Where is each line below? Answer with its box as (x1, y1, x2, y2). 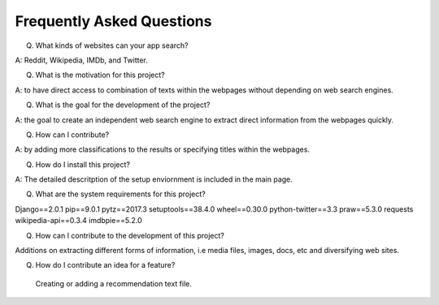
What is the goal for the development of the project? (35, 100, 211, 110)
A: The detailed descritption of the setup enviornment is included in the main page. (15, 174, 293, 184)
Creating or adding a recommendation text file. (35, 278, 193, 288)
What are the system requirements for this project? (35, 189, 206, 199)
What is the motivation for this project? (35, 70, 166, 80)
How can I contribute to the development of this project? (35, 230, 225, 240)
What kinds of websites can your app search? (35, 41, 189, 50)
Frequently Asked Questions (15, 12, 212, 30)
